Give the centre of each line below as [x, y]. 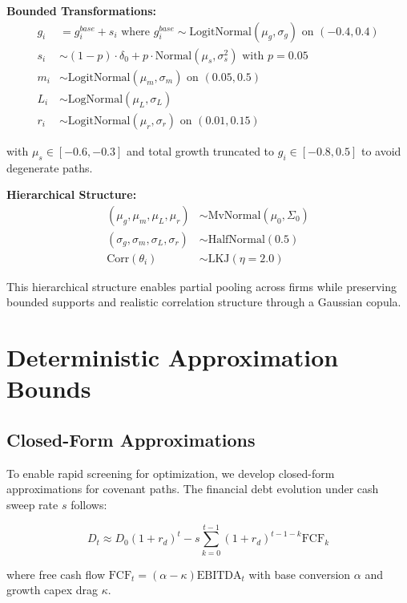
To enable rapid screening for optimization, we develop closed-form [171, 473]
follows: [89, 504]
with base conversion [300, 574]
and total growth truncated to [201, 150]
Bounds [49, 389]
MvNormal [234, 215]
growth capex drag [52, 590]
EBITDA [219, 575]
